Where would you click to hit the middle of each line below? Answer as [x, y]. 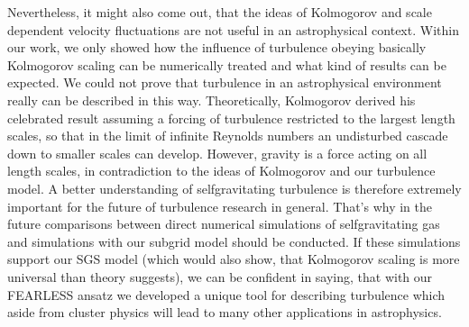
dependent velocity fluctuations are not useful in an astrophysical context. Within [233, 29]
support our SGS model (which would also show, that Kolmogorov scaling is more [234, 259]
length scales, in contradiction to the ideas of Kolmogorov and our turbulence [221, 171]
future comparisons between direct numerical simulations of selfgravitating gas [224, 224]
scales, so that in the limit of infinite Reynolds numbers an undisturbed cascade [228, 136]
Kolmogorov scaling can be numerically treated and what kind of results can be [227, 64]
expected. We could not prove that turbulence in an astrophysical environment [225, 82]
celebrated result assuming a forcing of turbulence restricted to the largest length [231, 118]
